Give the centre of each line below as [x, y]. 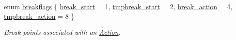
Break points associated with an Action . [62, 32]
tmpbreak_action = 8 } [39, 16]
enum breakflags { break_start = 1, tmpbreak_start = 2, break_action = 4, [118, 6]
